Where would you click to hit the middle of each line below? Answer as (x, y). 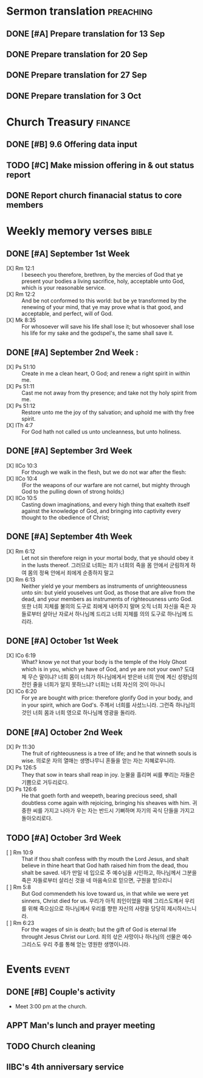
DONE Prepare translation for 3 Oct (74, 96)
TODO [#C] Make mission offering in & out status (100, 165)
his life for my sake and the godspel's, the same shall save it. (98, 333)
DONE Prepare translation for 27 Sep (77, 75)
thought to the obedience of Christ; (66, 517)
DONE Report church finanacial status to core (94, 195)
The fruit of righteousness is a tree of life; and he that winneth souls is (109, 754)
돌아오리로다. (37, 818)
